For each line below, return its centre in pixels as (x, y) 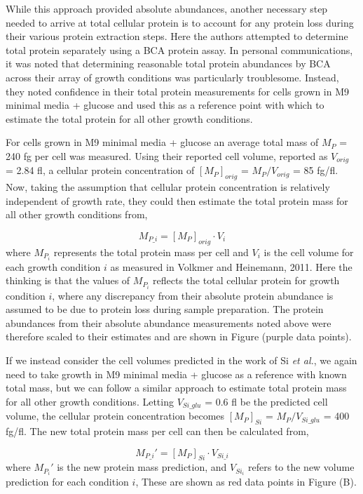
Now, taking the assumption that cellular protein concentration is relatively (168, 187)
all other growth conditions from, (77, 214)
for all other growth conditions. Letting (90, 401)
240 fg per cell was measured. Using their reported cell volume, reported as (167, 155)
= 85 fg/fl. (316, 170)
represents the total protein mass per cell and (151, 252)
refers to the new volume (301, 467)
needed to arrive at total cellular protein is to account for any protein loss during (180, 22)
